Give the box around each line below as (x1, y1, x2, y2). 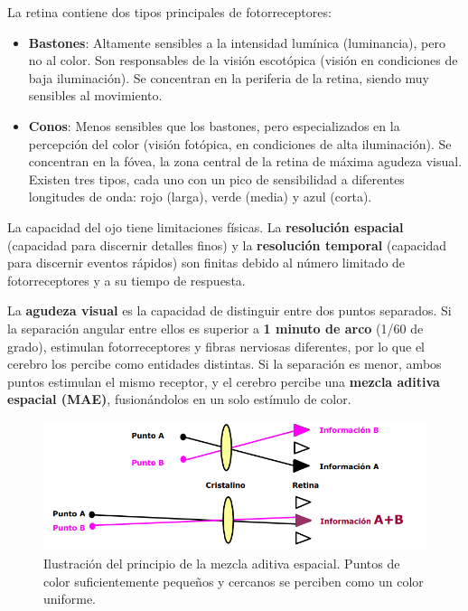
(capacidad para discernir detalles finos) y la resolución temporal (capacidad (7, 235, 447, 254)
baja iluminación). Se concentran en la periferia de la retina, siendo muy (28, 68, 430, 87)
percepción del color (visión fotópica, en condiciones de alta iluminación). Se (28, 134, 452, 153)
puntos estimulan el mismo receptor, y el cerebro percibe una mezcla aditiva (7, 371, 440, 390)
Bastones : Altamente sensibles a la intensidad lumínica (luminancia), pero (28, 33, 446, 52)
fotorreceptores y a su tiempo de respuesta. (7, 270, 246, 289)
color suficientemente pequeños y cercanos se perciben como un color (43, 571, 424, 590)
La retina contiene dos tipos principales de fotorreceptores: (7, 3, 332, 21)
